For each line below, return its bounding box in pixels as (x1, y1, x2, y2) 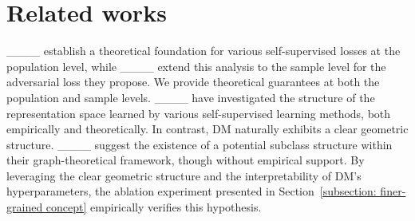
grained (6, 199, 43, 215)
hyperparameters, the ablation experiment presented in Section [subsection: (6, 183, 377, 199)
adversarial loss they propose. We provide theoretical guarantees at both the (6, 73, 380, 90)
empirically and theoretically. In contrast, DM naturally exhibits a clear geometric (6, 120, 409, 137)
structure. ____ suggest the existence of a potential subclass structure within (6, 136, 393, 152)
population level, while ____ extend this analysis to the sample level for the (6, 57, 386, 74)
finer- (380, 183, 406, 199)
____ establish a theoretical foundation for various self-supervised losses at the (6, 42, 401, 59)
